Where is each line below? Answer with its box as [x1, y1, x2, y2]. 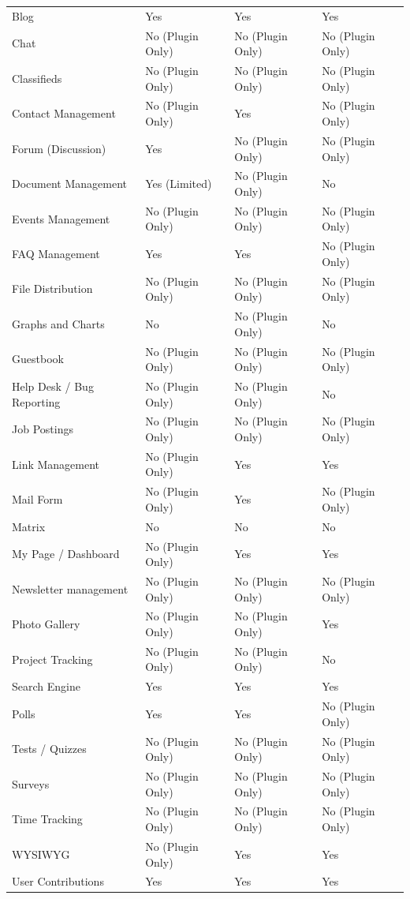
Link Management [12, 455, 100, 472]
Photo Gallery [12, 616, 80, 632]
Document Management [12, 175, 128, 192]
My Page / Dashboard [12, 545, 120, 562]
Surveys [12, 775, 50, 792]
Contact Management [12, 105, 116, 122]
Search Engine [12, 678, 80, 695]
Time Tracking [12, 811, 83, 827]
